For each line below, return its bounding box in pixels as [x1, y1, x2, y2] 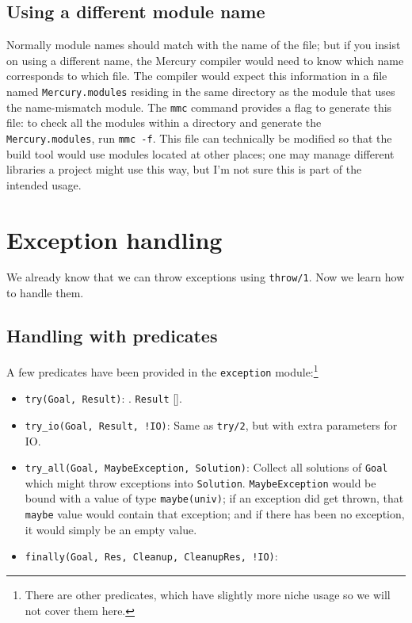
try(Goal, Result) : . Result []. [25, 390, 182, 407]
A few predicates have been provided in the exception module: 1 [6, 361, 319, 380]
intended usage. [6, 176, 82, 193]
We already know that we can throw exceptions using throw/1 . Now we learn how [6, 269, 405, 285]
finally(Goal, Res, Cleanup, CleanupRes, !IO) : [25, 548, 278, 564]
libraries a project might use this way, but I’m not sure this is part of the [6, 161, 362, 178]
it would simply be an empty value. [25, 521, 197, 537]
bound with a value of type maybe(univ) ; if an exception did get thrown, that [25, 490, 404, 506]
